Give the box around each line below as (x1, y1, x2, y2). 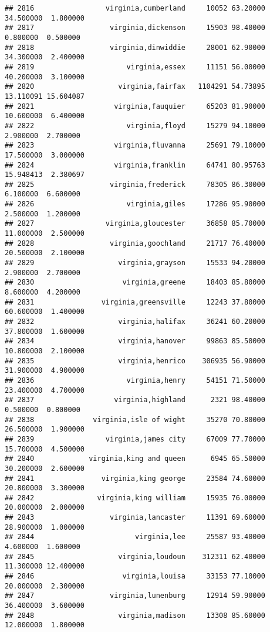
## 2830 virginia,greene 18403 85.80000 (5, 278, 265, 287)
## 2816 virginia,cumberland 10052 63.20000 (5, 4, 265, 12)
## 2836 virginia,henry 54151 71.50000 (5, 376, 265, 384)
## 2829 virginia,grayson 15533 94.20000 (5, 259, 265, 267)
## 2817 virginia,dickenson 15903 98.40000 (5, 24, 265, 32)
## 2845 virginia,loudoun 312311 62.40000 (5, 552, 265, 561)
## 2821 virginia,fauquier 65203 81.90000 (5, 102, 265, 111)
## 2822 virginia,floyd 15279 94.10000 (5, 121, 265, 130)
